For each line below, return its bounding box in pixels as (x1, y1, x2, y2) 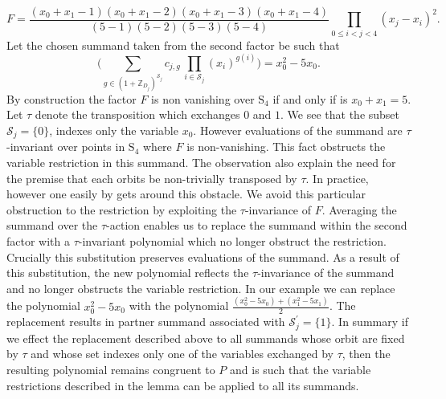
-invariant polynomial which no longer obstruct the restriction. (78, 232, 387, 249)
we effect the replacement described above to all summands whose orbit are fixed (6, 329, 405, 346)
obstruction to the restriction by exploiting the (6, 201, 237, 218)
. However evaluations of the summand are (193, 121, 403, 138)
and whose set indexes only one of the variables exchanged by (31, 345, 334, 362)
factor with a (6, 232, 70, 249)
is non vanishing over (151, 90, 255, 107)
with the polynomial (129, 297, 229, 314)
